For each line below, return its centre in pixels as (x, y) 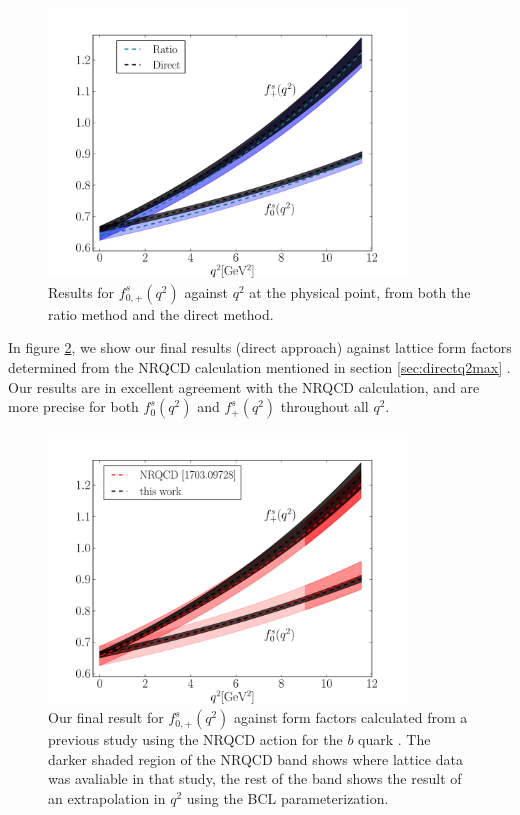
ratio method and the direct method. (161, 313)
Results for (81, 291)
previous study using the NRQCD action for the (195, 739)
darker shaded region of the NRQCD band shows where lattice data (255, 758)
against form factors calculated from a (351, 717)
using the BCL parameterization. (287, 797)
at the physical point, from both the (360, 291)
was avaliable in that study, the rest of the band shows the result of (255, 778)
